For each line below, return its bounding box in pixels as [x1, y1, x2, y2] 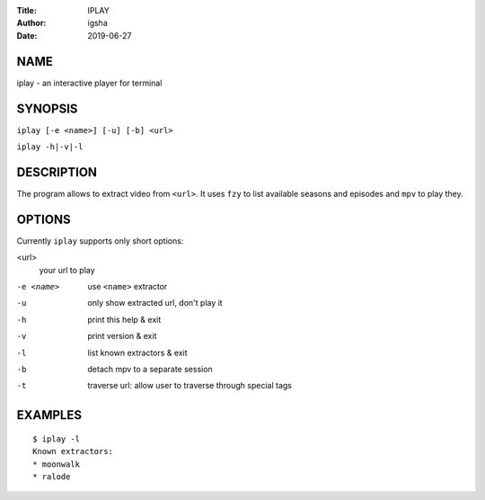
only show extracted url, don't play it [87, 298, 224, 308]
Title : [16, 5, 38, 15]
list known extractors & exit [87, 347, 188, 358]
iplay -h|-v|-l [16, 141, 84, 152]
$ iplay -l [32, 433, 81, 444]
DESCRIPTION [16, 165, 98, 180]
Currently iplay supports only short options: [16, 235, 184, 246]
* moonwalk [32, 459, 81, 469]
